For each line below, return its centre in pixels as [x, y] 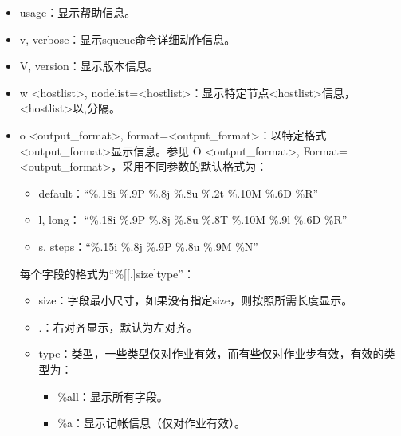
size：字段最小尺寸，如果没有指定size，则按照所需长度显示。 [196, 300]
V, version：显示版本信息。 [89, 66]
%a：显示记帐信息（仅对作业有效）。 [152, 423]
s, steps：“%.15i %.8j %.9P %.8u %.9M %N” [148, 246]
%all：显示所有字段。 [113, 396]
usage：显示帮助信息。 [78, 12]
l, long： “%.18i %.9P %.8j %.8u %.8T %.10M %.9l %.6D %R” [193, 220]
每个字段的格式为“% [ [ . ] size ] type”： [107, 273]
